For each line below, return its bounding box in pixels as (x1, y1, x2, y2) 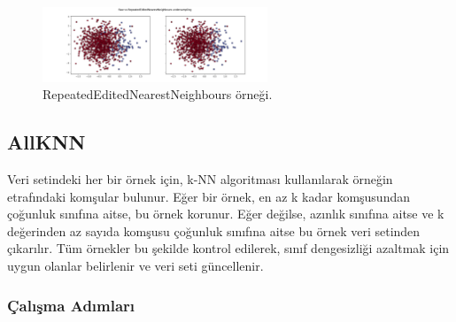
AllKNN (7, 128, 86, 156)
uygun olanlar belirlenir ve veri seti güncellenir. (7, 257, 264, 275)
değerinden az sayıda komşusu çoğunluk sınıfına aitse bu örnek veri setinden (7, 221, 421, 240)
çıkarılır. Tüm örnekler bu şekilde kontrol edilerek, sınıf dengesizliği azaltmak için (7, 239, 450, 257)
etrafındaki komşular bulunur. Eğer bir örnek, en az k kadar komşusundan (7, 187, 410, 205)
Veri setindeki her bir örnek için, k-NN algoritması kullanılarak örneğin (7, 170, 393, 188)
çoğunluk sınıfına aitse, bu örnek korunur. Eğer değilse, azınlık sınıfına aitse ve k (7, 204, 444, 223)
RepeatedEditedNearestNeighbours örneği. (43, 85, 273, 103)
